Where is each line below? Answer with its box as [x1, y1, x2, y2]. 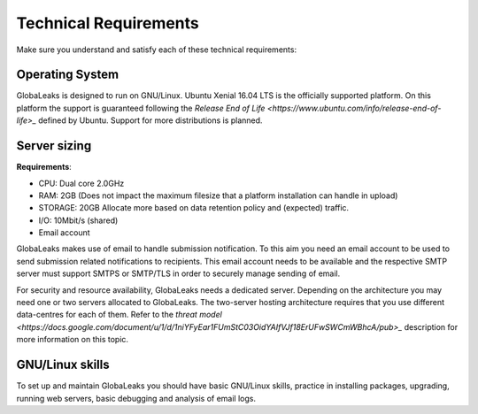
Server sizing [16, 138, 92, 154]
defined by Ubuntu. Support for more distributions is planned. [38, 115, 263, 126]
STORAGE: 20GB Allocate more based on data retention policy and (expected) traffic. [38, 203, 350, 213]
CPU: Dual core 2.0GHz [38, 178, 125, 188]
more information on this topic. [16, 334, 128, 345]
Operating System [16, 67, 119, 82]
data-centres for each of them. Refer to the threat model [16, 310, 223, 320]
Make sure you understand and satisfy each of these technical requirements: [16, 44, 297, 55]
